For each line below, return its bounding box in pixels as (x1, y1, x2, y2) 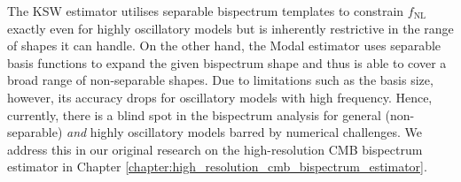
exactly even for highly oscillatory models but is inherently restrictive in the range (7, 19, 454, 37)
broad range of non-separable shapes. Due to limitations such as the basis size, (7, 71, 434, 89)
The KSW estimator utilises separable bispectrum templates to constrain (7, 2, 404, 19)
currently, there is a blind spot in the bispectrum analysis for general (7, 105, 381, 124)
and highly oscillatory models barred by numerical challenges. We (66, 123, 422, 141)
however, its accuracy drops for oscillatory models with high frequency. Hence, (7, 87, 433, 106)
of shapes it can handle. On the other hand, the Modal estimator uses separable (7, 36, 441, 55)
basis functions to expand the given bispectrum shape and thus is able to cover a (7, 53, 447, 72)
